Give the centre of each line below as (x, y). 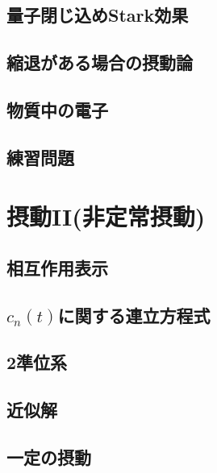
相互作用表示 (57, 267)
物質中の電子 (57, 109)
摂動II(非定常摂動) (106, 216)
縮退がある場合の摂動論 (100, 62)
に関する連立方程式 (134, 315)
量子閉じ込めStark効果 (98, 15)
